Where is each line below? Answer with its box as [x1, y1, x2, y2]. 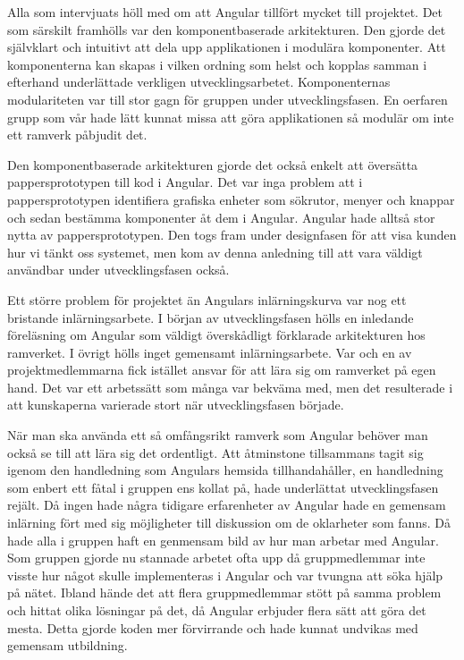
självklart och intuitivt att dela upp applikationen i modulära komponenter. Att [7, 38, 446, 56]
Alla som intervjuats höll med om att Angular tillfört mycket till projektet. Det [7, 3, 443, 21]
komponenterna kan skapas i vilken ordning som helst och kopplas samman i [7, 55, 427, 73]
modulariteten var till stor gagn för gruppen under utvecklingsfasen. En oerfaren [7, 89, 448, 108]
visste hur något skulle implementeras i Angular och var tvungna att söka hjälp [7, 565, 443, 584]
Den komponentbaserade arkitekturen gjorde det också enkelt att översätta [7, 155, 418, 173]
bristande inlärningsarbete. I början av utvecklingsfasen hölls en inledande [7, 308, 414, 326]
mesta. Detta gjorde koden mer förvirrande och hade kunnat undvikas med [7, 618, 418, 637]
